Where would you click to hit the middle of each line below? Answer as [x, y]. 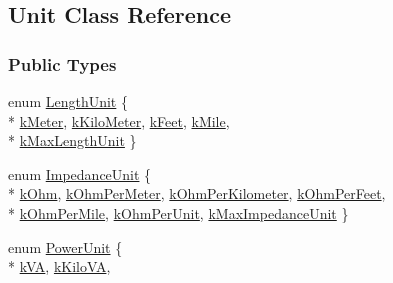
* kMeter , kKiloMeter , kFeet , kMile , [119, 120]
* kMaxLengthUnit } [72, 140]
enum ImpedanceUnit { [80, 173]
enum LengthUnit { [68, 101]
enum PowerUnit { [65, 246]
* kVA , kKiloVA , [59, 266]
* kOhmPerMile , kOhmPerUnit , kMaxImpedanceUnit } [178, 212]
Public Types [62, 63]
